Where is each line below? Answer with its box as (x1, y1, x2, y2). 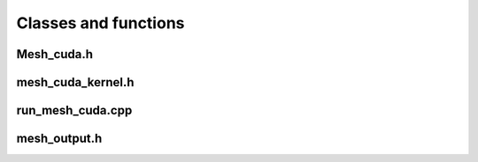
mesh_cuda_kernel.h (16, 75, 135, 90)
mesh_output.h (16, 131, 103, 146)
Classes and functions (16, 13, 185, 33)
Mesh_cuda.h (16, 47, 93, 62)
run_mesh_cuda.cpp (16, 103, 133, 118)
